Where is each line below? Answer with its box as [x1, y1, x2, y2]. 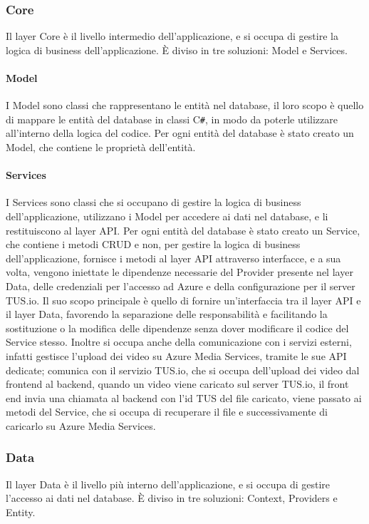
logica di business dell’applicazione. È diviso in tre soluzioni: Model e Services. [6, 42, 348, 57]
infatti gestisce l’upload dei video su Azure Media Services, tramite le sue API [6, 348, 347, 363]
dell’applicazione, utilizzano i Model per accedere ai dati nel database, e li [6, 209, 328, 224]
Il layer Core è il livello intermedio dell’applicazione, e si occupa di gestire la [6, 29, 338, 43]
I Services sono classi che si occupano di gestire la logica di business [6, 195, 301, 210]
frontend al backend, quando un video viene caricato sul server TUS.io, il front [6, 376, 349, 391]
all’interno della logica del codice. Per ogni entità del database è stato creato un [6, 125, 354, 140]
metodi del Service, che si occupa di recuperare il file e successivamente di [6, 404, 328, 419]
